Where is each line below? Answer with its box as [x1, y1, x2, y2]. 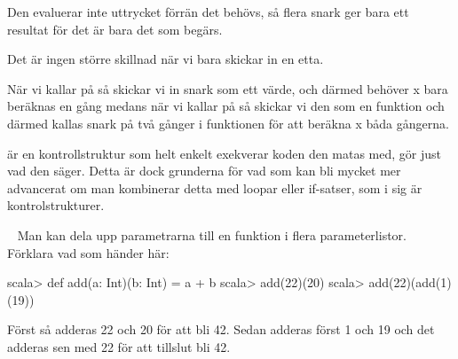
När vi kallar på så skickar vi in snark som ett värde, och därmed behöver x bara [7, 79, 448, 98]
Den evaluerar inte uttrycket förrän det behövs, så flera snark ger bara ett [7, 3, 409, 20]
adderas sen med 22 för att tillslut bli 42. [7, 337, 231, 355]
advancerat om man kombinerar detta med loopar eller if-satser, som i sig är [7, 178, 422, 197]
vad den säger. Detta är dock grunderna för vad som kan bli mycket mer [7, 161, 401, 180]
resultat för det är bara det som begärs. [7, 20, 223, 38]
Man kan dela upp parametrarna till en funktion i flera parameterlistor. [17, 225, 407, 244]
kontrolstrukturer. [7, 196, 105, 215]
